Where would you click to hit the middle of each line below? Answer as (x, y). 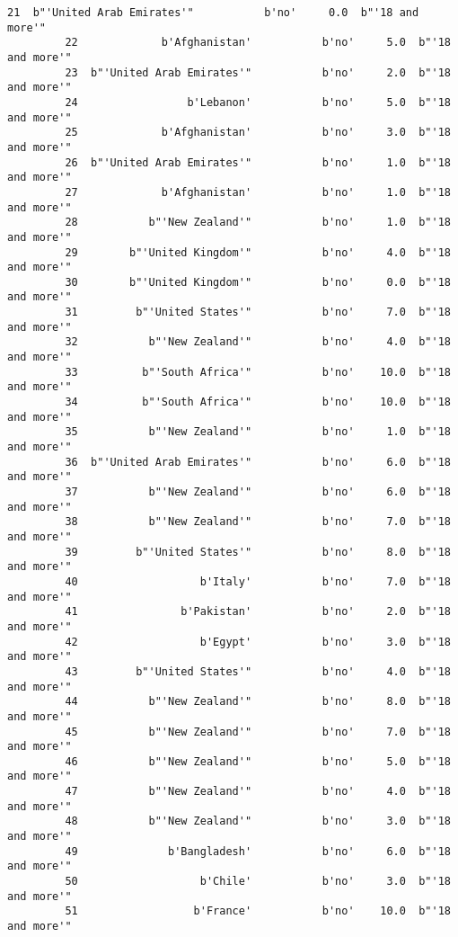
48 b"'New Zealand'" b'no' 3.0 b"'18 (258, 821)
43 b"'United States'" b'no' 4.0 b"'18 (258, 671)
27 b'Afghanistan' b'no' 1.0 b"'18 (258, 192)
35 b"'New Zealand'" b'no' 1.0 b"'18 (258, 432)
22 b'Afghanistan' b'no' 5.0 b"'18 (258, 43)
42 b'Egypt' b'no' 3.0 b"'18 (258, 642)
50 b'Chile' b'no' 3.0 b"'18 (258, 882)
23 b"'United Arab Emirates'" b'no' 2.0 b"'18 (258, 72)
